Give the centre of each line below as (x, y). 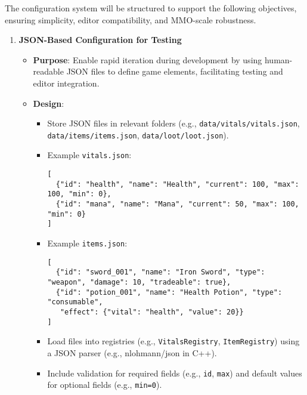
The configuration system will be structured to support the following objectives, (151, 8)
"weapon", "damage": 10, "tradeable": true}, (139, 283)
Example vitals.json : (89, 155)
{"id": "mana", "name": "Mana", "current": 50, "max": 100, (177, 204)
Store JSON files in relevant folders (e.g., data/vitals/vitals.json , (173, 123)
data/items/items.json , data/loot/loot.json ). (138, 135)
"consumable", (75, 302)
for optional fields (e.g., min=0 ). (105, 385)
